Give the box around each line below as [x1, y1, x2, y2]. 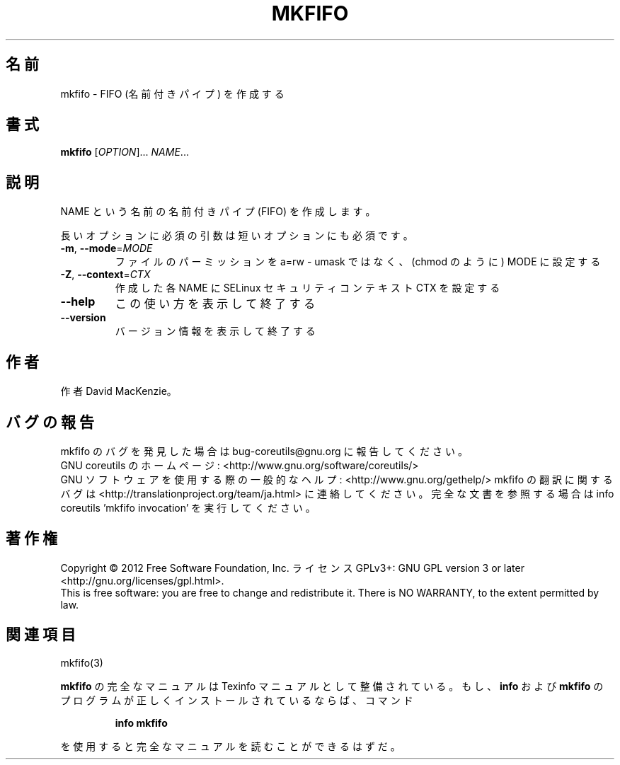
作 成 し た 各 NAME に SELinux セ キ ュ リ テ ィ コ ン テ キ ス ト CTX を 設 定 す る [115, 282, 500, 294]
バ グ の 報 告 [6, 413, 94, 431]
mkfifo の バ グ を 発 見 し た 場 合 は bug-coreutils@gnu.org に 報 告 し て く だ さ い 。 [60, 444, 468, 457]
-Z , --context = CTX [60, 268, 151, 281]
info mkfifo [115, 716, 168, 729]
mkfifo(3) [60, 656, 103, 669]
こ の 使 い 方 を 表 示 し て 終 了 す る [115, 297, 316, 311]
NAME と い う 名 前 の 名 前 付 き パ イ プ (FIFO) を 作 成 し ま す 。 [60, 205, 376, 218]
